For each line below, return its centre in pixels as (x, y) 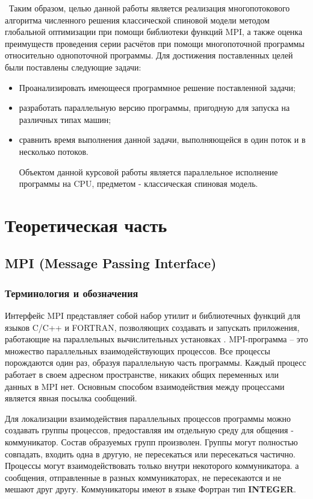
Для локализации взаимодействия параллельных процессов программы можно (148, 418)
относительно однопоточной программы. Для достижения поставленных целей (149, 55)
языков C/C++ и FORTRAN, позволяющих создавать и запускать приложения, (152, 327)
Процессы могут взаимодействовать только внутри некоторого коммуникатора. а (152, 466)
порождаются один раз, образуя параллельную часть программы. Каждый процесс (156, 362)
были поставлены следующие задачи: (73, 67)
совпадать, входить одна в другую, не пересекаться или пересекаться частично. (150, 453)
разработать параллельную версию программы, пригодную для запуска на (154, 108)
